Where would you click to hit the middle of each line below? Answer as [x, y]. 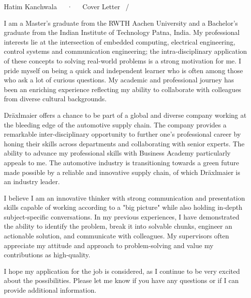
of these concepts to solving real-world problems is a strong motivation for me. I [123, 60]
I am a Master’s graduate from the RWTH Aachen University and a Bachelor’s [121, 23]
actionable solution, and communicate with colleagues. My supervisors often [117, 236]
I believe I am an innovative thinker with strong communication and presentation [125, 197]
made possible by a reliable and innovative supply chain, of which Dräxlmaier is [122, 172]
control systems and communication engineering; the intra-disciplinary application [125, 51]
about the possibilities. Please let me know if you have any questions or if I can [121, 280]
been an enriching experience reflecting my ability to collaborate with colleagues [123, 89]
